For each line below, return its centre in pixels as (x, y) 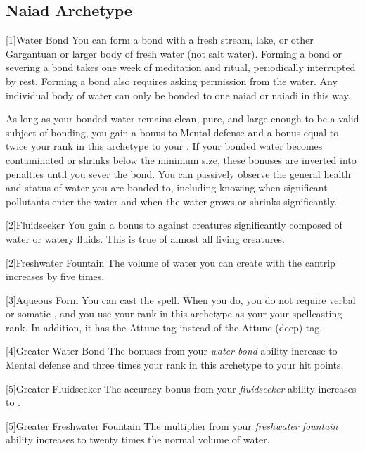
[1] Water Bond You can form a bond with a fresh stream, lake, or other (160, 40)
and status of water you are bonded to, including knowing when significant (167, 188)
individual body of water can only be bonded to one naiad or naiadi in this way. (178, 95)
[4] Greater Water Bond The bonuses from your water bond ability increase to (172, 351)
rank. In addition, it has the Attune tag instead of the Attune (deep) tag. (164, 327)
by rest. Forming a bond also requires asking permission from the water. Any (172, 81)
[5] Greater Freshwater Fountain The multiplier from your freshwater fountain (172, 425)
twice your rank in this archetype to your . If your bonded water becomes (164, 146)
